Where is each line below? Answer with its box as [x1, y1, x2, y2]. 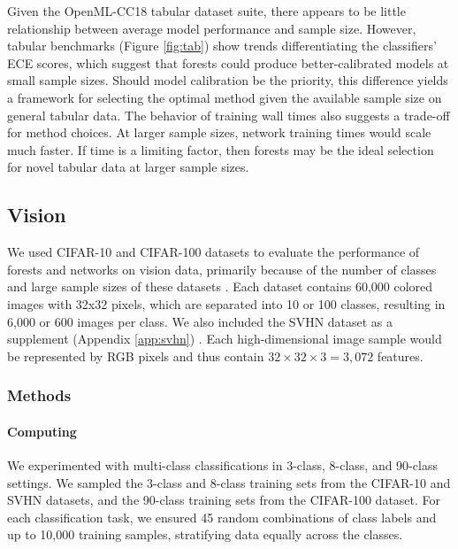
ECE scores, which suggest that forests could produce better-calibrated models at [7, 53, 449, 72]
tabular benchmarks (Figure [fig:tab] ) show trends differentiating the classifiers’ [7, 36, 437, 55]
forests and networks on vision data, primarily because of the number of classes [7, 259, 437, 278]
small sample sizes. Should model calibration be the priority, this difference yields [7, 71, 448, 89]
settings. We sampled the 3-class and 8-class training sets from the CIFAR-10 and [7, 473, 451, 491]
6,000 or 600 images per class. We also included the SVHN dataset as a [7, 312, 393, 330]
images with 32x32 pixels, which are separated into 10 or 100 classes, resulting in [7, 294, 446, 313]
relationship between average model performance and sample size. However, [7, 19, 416, 37]
